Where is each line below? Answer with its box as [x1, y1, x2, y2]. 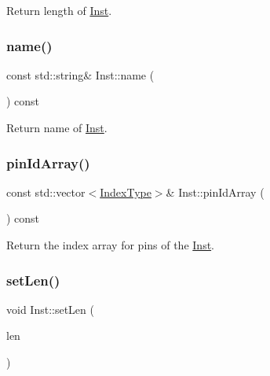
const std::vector [6, 183, 86, 200]
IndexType [100, 183, 151, 200]
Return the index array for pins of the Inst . [6, 237, 215, 253]
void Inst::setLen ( [6, 300, 94, 317]
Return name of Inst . [6, 120, 108, 135]
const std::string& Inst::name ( [6, 66, 155, 83]
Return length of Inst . [6, 2, 112, 18]
